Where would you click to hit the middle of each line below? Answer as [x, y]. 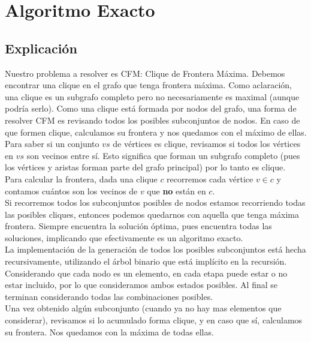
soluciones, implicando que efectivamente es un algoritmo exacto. [124, 237]
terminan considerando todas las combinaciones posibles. [109, 296]
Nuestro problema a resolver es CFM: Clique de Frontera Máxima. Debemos [145, 73]
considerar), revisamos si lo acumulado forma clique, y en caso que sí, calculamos [154, 320]
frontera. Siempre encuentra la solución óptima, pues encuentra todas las [138, 226]
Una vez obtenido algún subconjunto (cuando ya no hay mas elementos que [143, 308]
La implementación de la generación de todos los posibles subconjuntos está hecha [155, 249]
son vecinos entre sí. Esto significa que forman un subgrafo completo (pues [163, 155]
